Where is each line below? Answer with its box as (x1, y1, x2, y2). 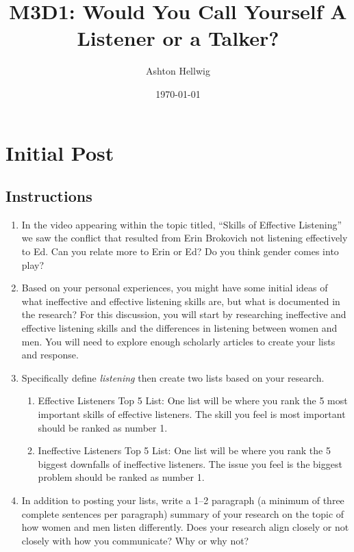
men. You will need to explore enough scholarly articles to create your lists (21, 334, 336, 348)
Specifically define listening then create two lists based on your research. (21, 370, 325, 384)
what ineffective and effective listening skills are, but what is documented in (21, 293, 340, 308)
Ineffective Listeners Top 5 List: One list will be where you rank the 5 (38, 443, 331, 458)
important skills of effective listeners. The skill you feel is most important (38, 407, 346, 421)
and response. (21, 347, 79, 362)
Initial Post (5, 138, 114, 166)
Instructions (5, 185, 92, 207)
